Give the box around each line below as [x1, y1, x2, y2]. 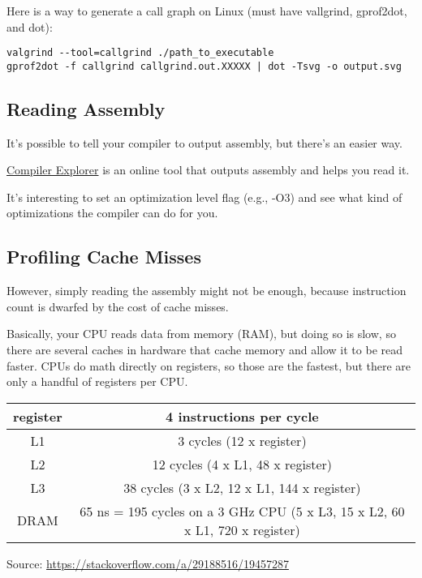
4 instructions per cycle [166, 406, 319, 426]
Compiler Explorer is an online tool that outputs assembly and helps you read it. [6, 161, 410, 178]
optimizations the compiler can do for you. [6, 204, 218, 221]
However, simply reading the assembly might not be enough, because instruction [6, 282, 407, 299]
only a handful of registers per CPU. [6, 373, 188, 390]
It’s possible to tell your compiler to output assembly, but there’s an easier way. [6, 134, 403, 151]
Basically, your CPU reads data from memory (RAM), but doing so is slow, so [6, 325, 396, 342]
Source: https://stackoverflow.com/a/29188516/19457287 [6, 554, 289, 572]
